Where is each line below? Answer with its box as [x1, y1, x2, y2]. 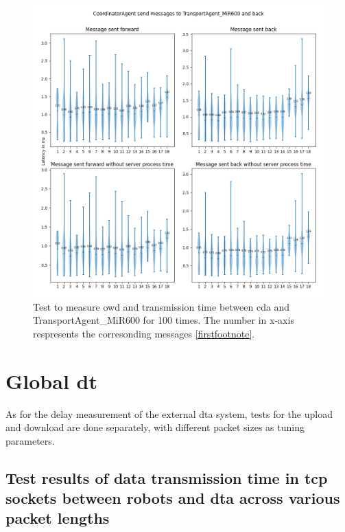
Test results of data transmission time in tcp [5, 467, 328, 488]
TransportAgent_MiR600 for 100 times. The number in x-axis [33, 313, 294, 327]
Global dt [5, 366, 97, 395]
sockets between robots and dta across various [5, 487, 340, 509]
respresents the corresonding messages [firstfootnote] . [33, 326, 255, 340]
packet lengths [5, 507, 110, 529]
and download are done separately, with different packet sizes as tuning [5, 420, 305, 434]
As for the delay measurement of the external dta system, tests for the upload [5, 406, 333, 421]
